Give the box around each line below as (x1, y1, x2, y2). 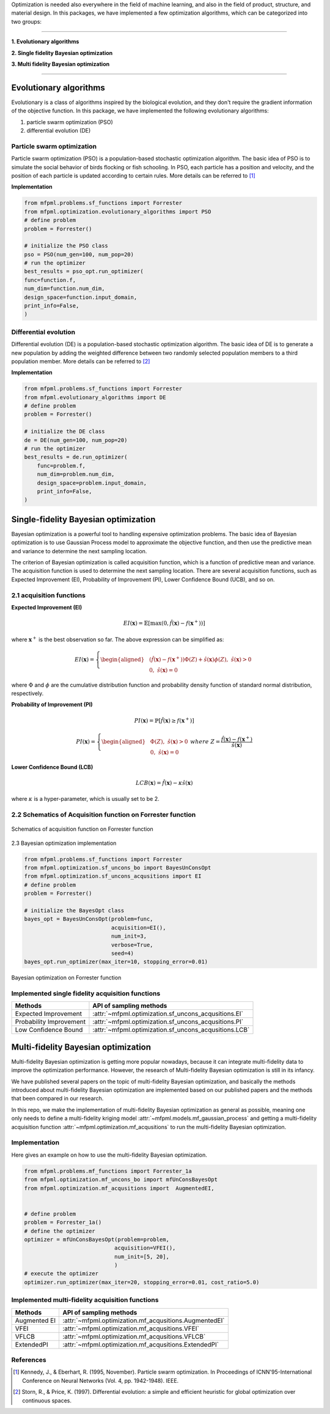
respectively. (11, 690, 44, 697)
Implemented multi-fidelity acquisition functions (11, 1296, 159, 1305)
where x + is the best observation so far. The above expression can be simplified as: (11, 635, 224, 643)
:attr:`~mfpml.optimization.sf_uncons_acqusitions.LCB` (92, 1026, 250, 1034)
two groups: (11, 18, 42, 25)
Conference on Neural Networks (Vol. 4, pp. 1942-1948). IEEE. (22, 1377, 179, 1384)
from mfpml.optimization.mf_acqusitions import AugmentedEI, (24, 1185, 215, 1191)
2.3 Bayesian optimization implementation (11, 839, 117, 847)
